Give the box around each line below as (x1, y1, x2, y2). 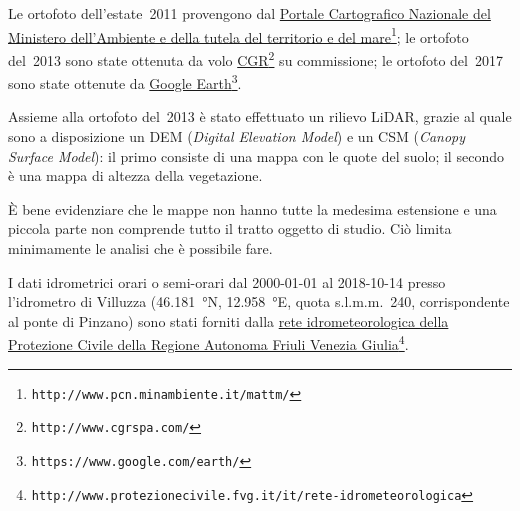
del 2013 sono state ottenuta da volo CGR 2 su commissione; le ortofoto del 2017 (8, 46, 503, 70)
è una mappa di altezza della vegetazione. (8, 165, 263, 186)
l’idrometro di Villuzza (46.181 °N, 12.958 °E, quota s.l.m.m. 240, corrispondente (8, 291, 510, 312)
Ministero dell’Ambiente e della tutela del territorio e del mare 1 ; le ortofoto (8, 23, 469, 47)
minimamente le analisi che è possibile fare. (8, 237, 273, 258)
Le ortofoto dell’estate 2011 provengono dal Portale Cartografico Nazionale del (8, 3, 491, 23)
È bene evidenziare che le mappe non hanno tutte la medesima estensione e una (8, 198, 497, 219)
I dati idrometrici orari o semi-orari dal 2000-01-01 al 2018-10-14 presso (8, 271, 446, 292)
